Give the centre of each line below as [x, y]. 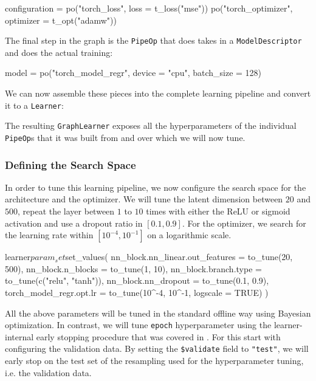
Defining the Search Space [70, 164]
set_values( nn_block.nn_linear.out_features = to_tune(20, [179, 257]
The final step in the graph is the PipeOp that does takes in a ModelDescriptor [153, 40]
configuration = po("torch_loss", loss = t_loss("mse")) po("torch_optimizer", [149, 8]
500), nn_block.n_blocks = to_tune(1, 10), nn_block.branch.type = [133, 268]
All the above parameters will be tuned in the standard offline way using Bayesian [158, 313]
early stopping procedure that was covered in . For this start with [158, 336]
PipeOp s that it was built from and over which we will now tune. [125, 137]
